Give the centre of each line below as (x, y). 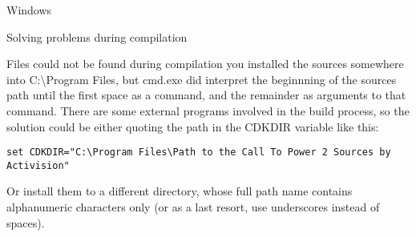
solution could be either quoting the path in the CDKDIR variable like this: (193, 126)
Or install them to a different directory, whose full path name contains (180, 191)
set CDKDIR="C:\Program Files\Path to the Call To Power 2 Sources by (199, 153)
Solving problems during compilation (97, 36)
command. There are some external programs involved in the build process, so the (208, 110)
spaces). (26, 222)
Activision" (38, 165)
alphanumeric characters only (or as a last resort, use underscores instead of (193, 207)
